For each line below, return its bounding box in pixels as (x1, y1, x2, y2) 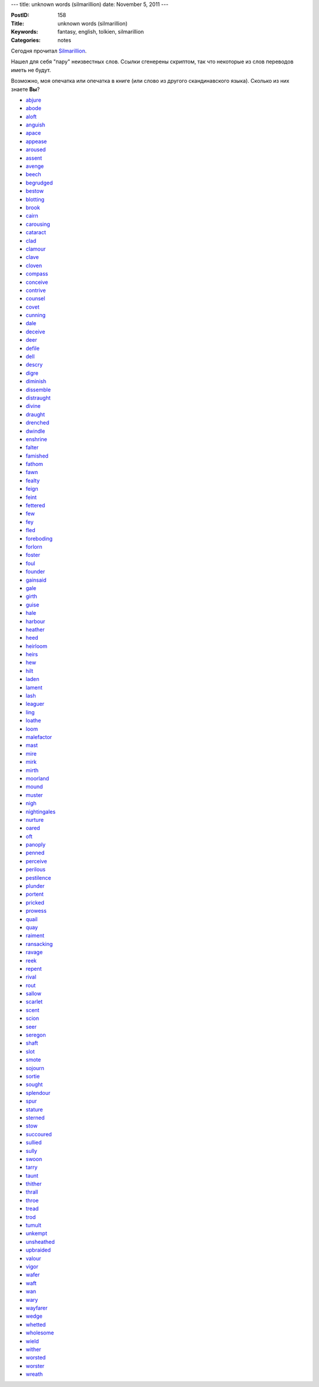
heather (25, 626, 45, 633)
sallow (25, 990, 41, 997)
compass (25, 270, 48, 277)
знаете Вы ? (11, 86, 40, 93)
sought (25, 1081, 43, 1088)
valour (25, 1255, 41, 1262)
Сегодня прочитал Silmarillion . (11, 47, 87, 54)
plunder (25, 883, 45, 890)
